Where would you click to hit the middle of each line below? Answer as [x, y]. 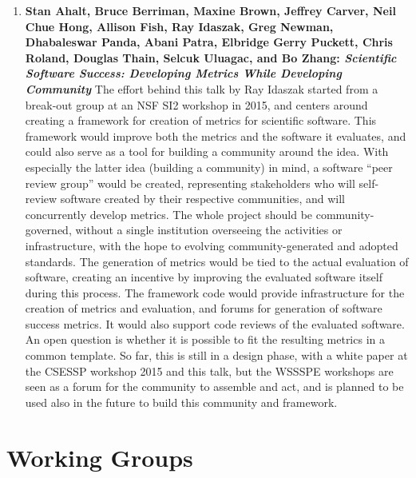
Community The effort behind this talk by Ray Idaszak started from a [202, 88]
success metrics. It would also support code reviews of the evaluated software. [215, 323]
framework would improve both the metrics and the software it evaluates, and [216, 135]
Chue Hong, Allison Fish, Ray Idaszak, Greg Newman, [179, 26]
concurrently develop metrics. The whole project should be [169, 214]
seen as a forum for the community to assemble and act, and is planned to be [214, 386]
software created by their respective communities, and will [202, 199]
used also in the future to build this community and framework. [181, 402]
